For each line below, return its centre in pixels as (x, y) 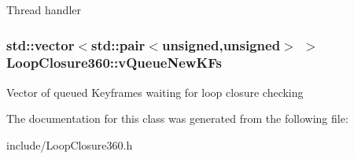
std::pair (118, 44)
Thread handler (44, 9)
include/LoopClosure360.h (70, 144)
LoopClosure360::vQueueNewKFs (114, 63)
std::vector (41, 44)
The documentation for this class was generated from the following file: (177, 118)
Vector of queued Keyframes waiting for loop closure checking (155, 92)
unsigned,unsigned (221, 44)
